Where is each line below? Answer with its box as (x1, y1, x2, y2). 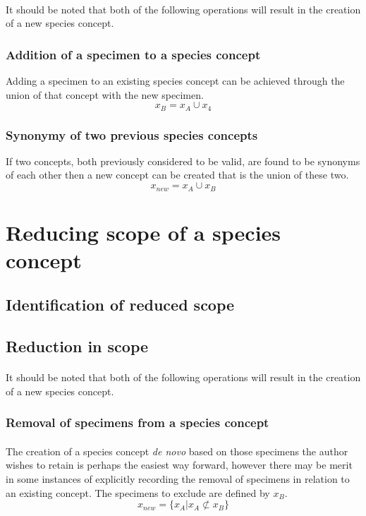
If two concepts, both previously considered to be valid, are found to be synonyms (6, 153, 360, 168)
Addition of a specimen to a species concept (6, 45, 261, 63)
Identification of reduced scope (6, 294, 235, 316)
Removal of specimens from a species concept (6, 414, 269, 431)
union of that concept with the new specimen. (6, 87, 204, 102)
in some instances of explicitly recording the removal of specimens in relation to (6, 472, 350, 486)
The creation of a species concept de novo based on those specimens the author (6, 443, 348, 458)
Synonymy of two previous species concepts (6, 126, 258, 143)
